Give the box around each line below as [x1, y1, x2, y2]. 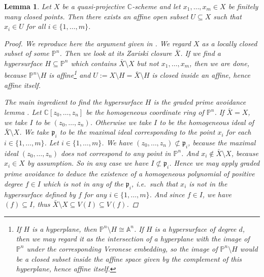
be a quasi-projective [62, 1, 125, 11]
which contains [71, 57, 117, 68]
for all [26, 21, 46, 32]
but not [137, 57, 159, 68]
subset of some [4, 48, 49, 58]
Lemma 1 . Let [4, 1, 51, 11]
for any [84, 189, 107, 199]
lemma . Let [4, 107, 42, 117]
